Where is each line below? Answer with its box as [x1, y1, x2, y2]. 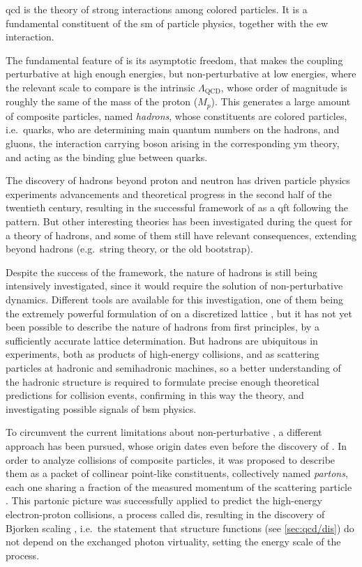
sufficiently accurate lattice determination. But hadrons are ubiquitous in [6, 333, 318, 347]
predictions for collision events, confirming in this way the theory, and [6, 388, 304, 402]
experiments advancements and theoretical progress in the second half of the [6, 186, 332, 201]
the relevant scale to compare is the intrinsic [6, 80, 195, 94]
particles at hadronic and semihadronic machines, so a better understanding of [6, 360, 341, 375]
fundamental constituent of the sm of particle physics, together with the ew [6, 15, 329, 30]
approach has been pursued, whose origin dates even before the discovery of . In [6, 438, 347, 453]
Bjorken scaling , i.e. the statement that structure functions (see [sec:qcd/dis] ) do [6, 520, 354, 535]
